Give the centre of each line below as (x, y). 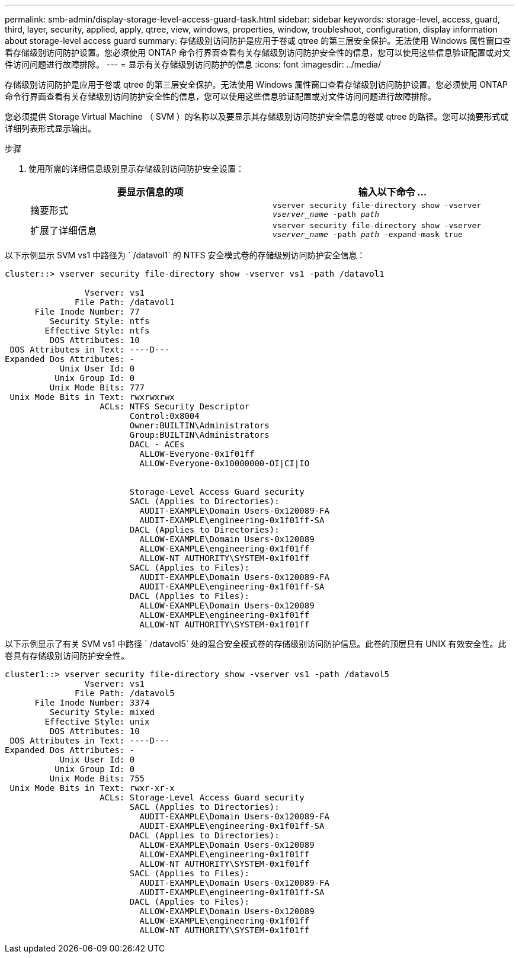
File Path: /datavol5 (125, 693)
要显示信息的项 (150, 192)
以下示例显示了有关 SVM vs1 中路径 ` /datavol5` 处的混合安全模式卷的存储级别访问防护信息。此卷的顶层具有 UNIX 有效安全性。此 (256, 644)
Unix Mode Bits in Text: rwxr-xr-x (92, 788)
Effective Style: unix (97, 722)
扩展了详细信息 (64, 230)
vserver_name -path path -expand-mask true (368, 234)
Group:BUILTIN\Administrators (199, 435)
